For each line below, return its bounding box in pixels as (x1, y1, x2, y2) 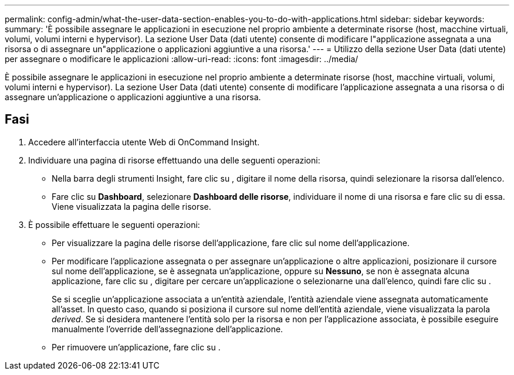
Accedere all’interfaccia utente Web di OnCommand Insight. (28, 137, 260, 147)
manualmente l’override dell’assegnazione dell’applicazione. (52, 323, 283, 334)
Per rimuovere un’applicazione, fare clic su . (52, 342, 221, 352)
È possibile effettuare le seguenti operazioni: (28, 219, 200, 230)
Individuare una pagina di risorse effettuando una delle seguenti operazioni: (28, 155, 320, 165)
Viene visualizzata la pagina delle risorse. (52, 201, 211, 212)
